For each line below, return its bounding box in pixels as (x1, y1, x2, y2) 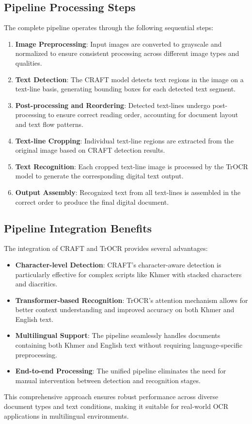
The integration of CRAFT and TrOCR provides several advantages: (4, 243, 208, 253)
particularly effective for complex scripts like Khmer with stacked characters (15, 269, 242, 279)
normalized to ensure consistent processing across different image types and (15, 48, 239, 58)
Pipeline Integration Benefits (4, 220, 152, 235)
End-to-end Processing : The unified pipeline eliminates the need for (15, 366, 226, 376)
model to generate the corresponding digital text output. (15, 171, 184, 181)
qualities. (15, 57, 42, 68)
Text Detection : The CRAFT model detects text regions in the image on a (15, 74, 244, 84)
